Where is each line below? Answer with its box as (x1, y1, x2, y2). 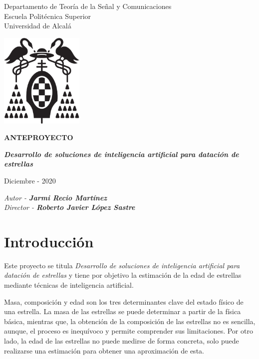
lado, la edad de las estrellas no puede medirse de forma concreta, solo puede (4, 336, 239, 346)
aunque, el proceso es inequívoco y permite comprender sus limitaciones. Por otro (4, 326, 253, 336)
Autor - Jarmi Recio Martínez (4, 192, 107, 202)
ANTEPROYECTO (4, 132, 73, 143)
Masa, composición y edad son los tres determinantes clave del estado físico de (4, 296, 244, 307)
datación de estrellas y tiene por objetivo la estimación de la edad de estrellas (4, 270, 242, 280)
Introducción (4, 231, 94, 251)
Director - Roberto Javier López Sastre (4, 202, 135, 212)
